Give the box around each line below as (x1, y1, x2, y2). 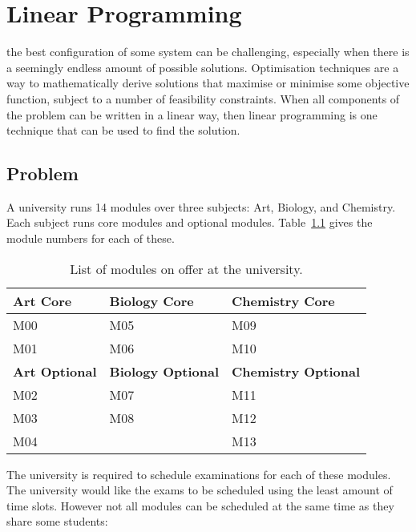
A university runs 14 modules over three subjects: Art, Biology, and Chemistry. (6, 198, 396, 215)
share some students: (6, 513, 108, 530)
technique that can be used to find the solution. (6, 122, 240, 139)
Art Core (13, 291, 72, 310)
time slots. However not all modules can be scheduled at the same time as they (6, 497, 394, 514)
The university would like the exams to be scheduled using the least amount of (6, 482, 393, 498)
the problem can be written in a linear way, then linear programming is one (6, 106, 378, 123)
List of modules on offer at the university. (70, 259, 303, 278)
